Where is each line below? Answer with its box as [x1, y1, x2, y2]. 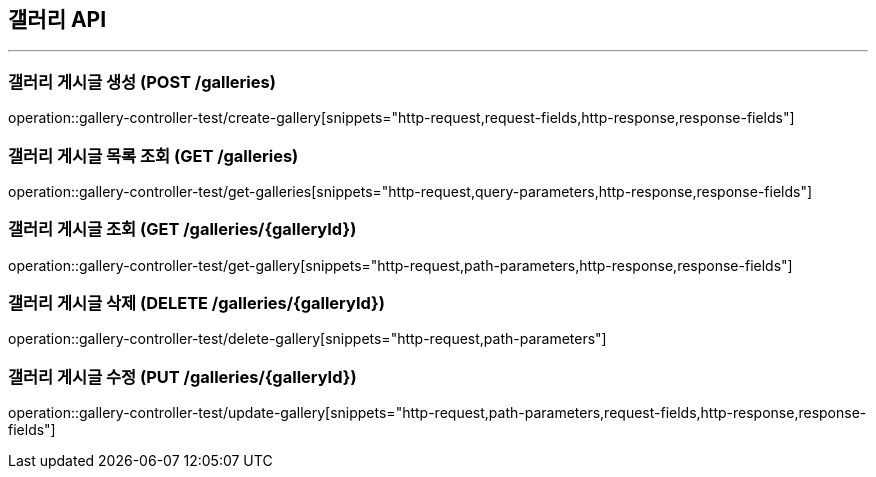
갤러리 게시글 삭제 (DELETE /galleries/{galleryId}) [8, 293, 385, 314]
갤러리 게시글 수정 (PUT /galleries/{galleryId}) [8, 366, 357, 387]
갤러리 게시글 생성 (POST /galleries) [8, 71, 276, 92]
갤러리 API [8, 7, 107, 32]
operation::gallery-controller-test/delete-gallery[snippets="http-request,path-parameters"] [8, 330, 607, 348]
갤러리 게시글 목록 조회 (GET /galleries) [8, 145, 299, 166]
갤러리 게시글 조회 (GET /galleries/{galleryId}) [8, 219, 357, 240]
